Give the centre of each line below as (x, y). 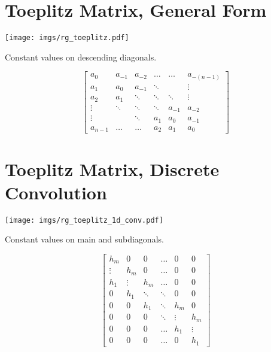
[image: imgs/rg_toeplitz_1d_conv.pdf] (84, 220)
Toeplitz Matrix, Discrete (112, 169)
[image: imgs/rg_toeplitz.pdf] (67, 38)
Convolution (56, 192)
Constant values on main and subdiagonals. (84, 239)
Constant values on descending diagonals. (81, 57)
